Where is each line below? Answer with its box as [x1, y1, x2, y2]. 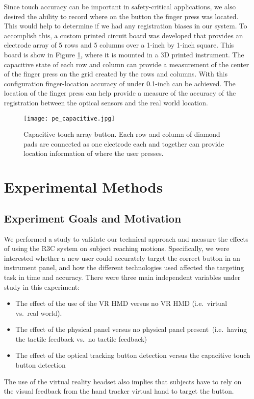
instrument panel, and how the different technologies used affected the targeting [4, 262, 244, 273]
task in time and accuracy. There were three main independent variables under [4, 272, 241, 282]
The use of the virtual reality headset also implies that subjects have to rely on [4, 376, 242, 386]
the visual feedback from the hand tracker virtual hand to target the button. [4, 386, 234, 396]
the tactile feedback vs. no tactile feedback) [15, 333, 147, 344]
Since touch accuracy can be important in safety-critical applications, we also [4, 1, 236, 11]
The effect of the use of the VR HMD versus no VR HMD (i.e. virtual [15, 298, 227, 308]
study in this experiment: [4, 281, 80, 292]
